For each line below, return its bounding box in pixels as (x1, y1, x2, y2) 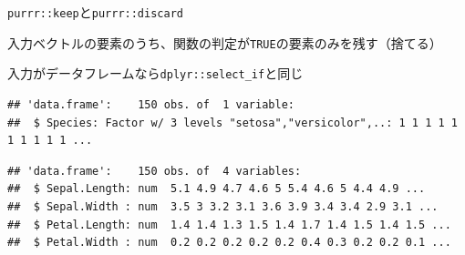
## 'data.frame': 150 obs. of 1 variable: (7, 97, 294, 111)
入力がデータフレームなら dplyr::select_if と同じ (7, 64, 304, 83)
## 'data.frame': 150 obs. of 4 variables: (7, 164, 302, 178)
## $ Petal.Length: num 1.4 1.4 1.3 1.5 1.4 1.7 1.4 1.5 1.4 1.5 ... (7, 218, 451, 231)
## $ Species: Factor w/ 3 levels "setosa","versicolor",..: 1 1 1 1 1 (7, 116, 458, 129)
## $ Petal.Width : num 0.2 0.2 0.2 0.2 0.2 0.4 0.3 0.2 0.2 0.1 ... (7, 236, 451, 250)
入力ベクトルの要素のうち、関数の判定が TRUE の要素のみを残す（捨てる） (7, 33, 442, 52)
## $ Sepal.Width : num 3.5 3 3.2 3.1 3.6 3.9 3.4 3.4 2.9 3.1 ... (7, 199, 439, 213)
